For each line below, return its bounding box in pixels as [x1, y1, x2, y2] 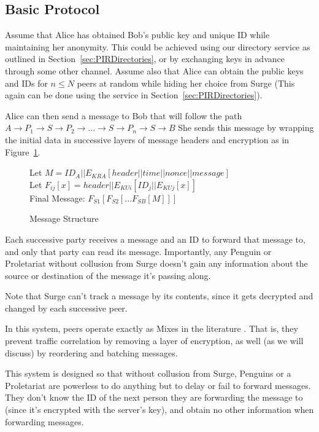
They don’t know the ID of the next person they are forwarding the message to [5, 391, 303, 404]
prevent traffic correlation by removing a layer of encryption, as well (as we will [5, 334, 304, 347]
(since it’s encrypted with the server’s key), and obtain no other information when [5, 403, 314, 416]
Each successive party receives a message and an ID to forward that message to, [5, 232, 306, 245]
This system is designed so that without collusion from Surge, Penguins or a [5, 367, 291, 380]
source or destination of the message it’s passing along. [5, 269, 211, 281]
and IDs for [5, 76, 48, 89]
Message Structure [29, 212, 99, 225]
